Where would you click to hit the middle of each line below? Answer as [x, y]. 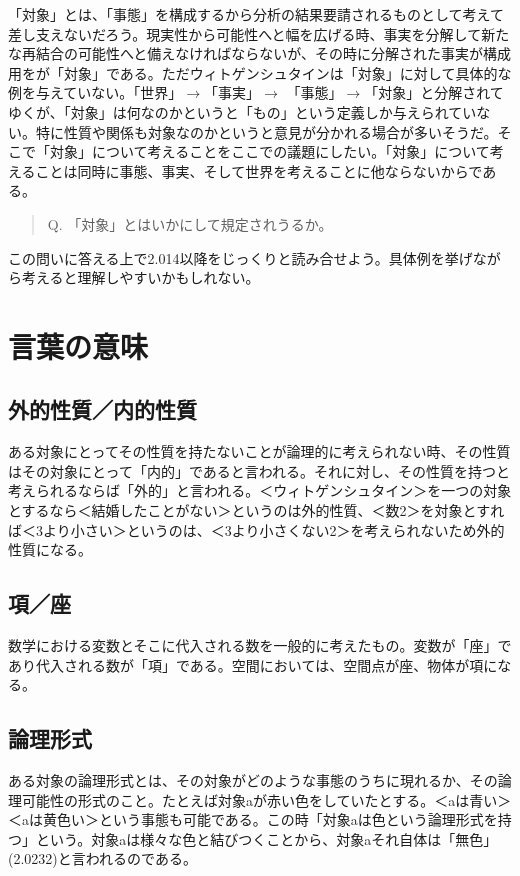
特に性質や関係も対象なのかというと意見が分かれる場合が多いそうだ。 [266, 131]
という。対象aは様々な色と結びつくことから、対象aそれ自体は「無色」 [266, 838]
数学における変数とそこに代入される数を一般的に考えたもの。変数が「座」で [260, 645]
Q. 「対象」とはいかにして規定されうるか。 [190, 223]
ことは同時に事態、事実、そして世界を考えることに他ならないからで [259, 170]
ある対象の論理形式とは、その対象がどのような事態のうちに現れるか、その [253, 780]
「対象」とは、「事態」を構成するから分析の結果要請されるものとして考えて [256, 14]
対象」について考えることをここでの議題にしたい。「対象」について [269, 151]
